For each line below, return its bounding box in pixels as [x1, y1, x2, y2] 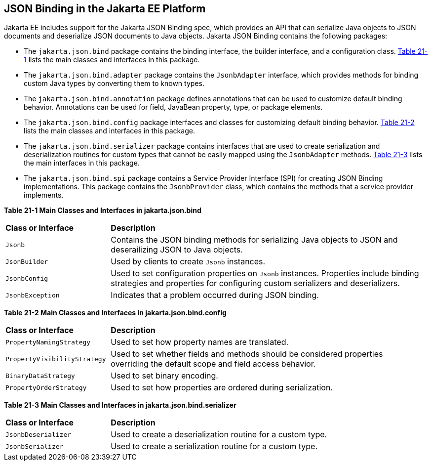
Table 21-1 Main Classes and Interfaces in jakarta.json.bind [4, 206, 201, 215]
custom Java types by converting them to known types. [24, 79, 204, 88]
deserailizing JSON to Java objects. [111, 245, 243, 255]
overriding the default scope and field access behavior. [111, 359, 316, 369]
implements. [24, 191, 64, 200]
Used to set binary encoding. [111, 371, 218, 381]
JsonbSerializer [5, 442, 64, 450]
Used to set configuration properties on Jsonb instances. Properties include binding [111, 268, 419, 279]
